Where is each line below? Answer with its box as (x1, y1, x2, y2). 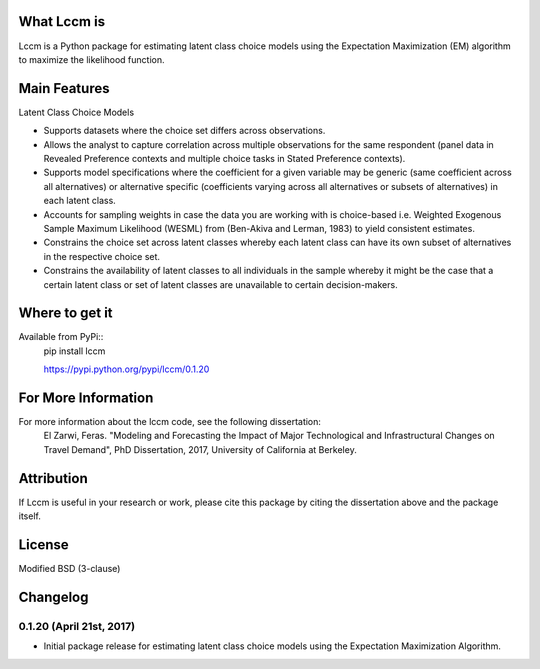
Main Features (18, 80, 110, 97)
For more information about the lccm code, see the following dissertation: (18, 416, 322, 428)
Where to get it (18, 305, 114, 322)
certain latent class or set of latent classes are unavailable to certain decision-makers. (43, 278, 399, 290)
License (18, 536, 69, 553)
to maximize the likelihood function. (18, 53, 165, 65)
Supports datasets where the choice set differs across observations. (43, 125, 326, 137)
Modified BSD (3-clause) (18, 563, 121, 575)
